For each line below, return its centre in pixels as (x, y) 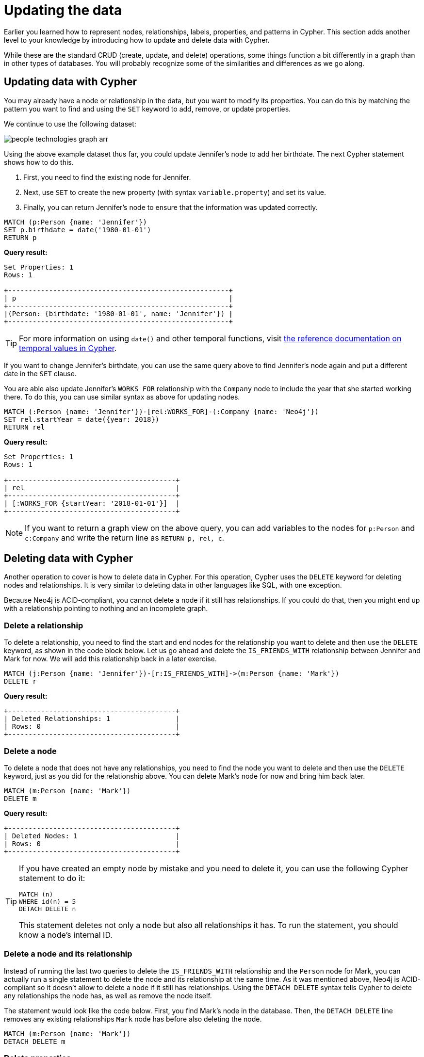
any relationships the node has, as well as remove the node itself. (108, 995)
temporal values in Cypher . (68, 348)
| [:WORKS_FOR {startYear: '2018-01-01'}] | (92, 503)
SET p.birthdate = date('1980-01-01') (78, 230)
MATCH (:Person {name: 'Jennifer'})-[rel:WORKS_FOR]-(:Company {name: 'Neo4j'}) (162, 411)
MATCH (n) (36, 894)
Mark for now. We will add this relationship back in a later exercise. (110, 659)
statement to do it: (52, 878)
